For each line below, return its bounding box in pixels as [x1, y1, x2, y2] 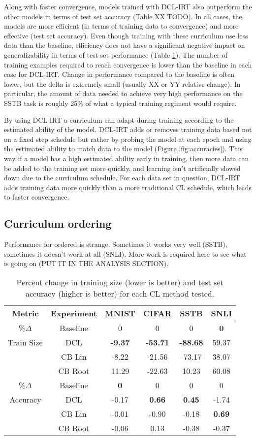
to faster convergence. [4, 192, 69, 202]
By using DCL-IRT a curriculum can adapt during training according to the [4, 114, 234, 125]
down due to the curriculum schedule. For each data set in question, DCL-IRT [4, 172, 240, 183]
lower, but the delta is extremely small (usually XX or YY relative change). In [4, 78, 241, 89]
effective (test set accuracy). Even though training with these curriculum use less [4, 30, 248, 40]
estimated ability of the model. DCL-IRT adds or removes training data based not [4, 124, 252, 135]
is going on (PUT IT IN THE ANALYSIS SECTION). [4, 258, 169, 269]
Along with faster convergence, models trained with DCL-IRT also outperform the [4, 1, 252, 11]
